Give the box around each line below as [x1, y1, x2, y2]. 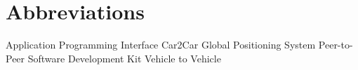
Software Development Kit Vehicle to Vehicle [27, 51, 221, 65]
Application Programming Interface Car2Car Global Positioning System [6, 37, 316, 52]
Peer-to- [318, 37, 353, 52]
